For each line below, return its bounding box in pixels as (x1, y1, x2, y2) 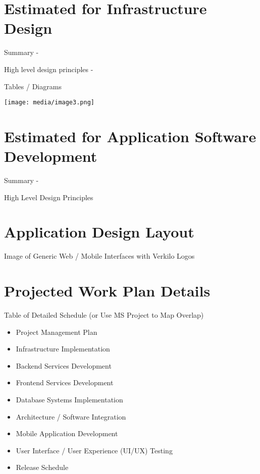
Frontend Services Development (16, 377, 114, 388)
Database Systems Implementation (16, 394, 123, 405)
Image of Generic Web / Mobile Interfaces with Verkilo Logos (4, 251, 195, 261)
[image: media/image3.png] (4, 99, 94, 106)
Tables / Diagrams (4, 81, 62, 91)
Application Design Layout (4, 221, 194, 242)
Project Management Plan (16, 326, 97, 337)
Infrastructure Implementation (16, 343, 110, 354)
